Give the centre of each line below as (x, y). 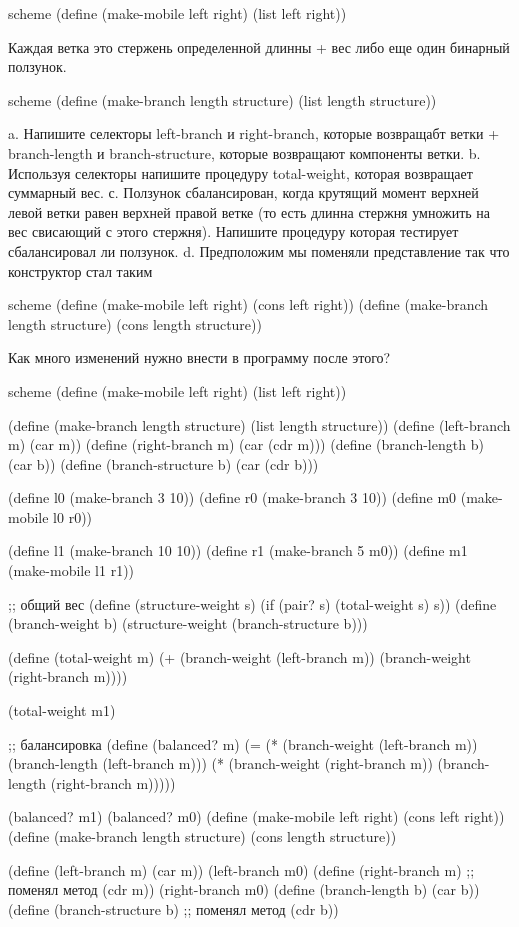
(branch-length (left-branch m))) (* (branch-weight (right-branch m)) (220, 763)
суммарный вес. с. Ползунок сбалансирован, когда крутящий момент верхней (243, 192)
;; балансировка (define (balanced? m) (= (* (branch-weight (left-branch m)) (243, 743)
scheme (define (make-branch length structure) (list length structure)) (222, 99)
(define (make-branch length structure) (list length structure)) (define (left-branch (259, 424)
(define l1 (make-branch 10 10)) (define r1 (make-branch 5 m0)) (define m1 (238, 550)
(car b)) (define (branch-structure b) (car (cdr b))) (163, 463)
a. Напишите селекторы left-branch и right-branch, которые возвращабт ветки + (254, 133)
